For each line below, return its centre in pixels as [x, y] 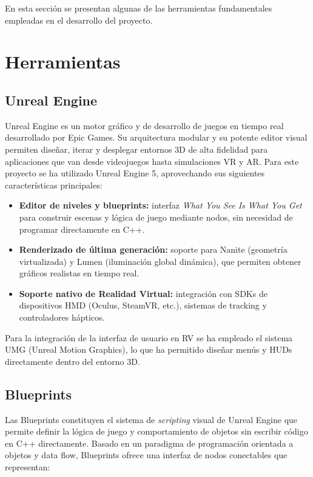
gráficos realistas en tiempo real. [79, 273]
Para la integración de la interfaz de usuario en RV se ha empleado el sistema [149, 337]
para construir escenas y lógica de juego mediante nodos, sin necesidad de [156, 217]
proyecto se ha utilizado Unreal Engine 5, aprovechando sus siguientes [135, 173]
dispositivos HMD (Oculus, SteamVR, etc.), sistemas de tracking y [143, 305]
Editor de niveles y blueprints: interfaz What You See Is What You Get [160, 205]
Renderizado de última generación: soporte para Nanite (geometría [153, 249]
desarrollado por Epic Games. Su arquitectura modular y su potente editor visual [156, 137]
